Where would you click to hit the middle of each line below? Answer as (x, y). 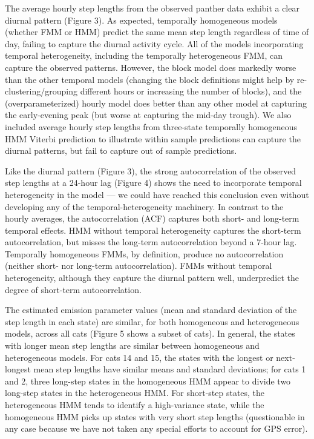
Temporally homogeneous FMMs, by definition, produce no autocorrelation (144, 253)
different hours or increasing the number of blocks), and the (191, 91)
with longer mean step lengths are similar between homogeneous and (132, 345)
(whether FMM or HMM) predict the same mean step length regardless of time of (157, 32)
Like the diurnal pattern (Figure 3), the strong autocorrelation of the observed (151, 170)
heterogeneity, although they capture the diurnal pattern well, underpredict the (152, 278)
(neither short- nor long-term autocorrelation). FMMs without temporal (139, 266)
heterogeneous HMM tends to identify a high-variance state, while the (135, 404)
